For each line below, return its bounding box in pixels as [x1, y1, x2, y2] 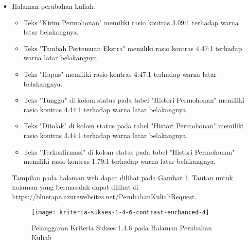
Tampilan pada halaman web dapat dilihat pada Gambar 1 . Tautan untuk [12, 172, 233, 182]
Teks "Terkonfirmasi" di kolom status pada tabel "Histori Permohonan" [23, 146, 235, 157]
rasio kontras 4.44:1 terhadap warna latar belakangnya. [23, 104, 188, 114]
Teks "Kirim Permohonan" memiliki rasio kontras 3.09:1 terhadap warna [23, 17, 239, 27]
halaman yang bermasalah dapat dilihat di [12, 182, 139, 192]
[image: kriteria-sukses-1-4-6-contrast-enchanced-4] [31, 209, 209, 216]
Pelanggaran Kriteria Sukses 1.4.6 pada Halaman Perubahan [31, 223, 212, 233]
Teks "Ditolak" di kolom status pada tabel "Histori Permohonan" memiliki [23, 121, 244, 131]
